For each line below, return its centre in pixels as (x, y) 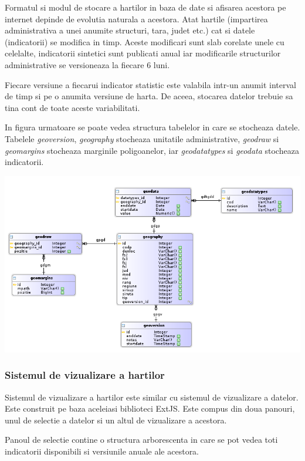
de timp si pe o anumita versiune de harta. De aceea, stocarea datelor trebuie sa (149, 96)
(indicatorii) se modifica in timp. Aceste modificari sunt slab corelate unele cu (145, 41)
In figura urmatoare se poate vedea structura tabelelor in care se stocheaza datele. (152, 127)
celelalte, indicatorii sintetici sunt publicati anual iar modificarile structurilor (143, 53)
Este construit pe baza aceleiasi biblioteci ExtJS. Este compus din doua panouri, (150, 408)
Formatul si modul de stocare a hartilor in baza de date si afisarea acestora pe (145, 7)
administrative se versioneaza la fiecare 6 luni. (87, 64)
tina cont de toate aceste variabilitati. (72, 107)
